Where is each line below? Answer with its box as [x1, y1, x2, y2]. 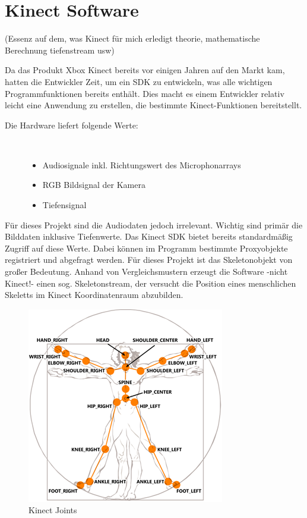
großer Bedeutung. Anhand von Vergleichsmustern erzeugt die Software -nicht [5, 265, 288, 278]
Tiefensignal [42, 199, 87, 211]
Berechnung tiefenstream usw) [5, 43, 115, 56]
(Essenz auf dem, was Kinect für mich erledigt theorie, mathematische [5, 32, 260, 45]
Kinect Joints [29, 504, 77, 516]
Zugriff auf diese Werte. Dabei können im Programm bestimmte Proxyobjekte [5, 241, 288, 254]
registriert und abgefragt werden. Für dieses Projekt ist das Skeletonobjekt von [5, 253, 293, 266]
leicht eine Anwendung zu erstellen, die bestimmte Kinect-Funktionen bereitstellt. [5, 99, 302, 111]
